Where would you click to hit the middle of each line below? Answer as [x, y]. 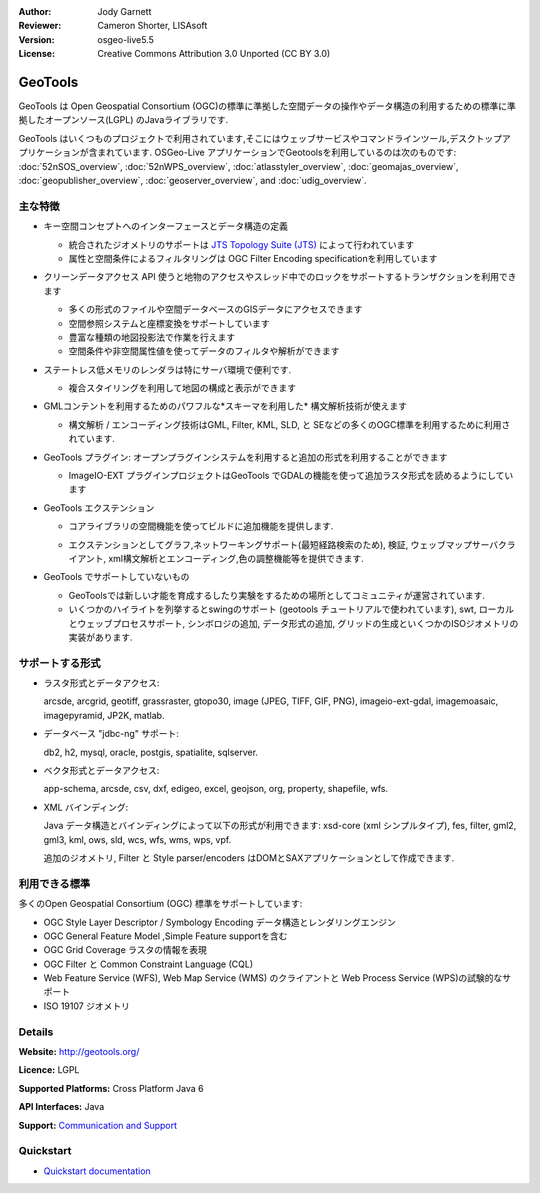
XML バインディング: [86, 807]
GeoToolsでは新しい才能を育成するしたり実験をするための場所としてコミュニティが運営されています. [276, 595]
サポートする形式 [59, 663]
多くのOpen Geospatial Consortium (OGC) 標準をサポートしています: [160, 904]
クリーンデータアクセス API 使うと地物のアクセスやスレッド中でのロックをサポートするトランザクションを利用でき [280, 277]
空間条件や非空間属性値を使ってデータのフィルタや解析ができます [204, 351]
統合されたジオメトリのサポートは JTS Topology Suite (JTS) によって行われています [241, 244]
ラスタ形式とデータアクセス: [101, 683]
